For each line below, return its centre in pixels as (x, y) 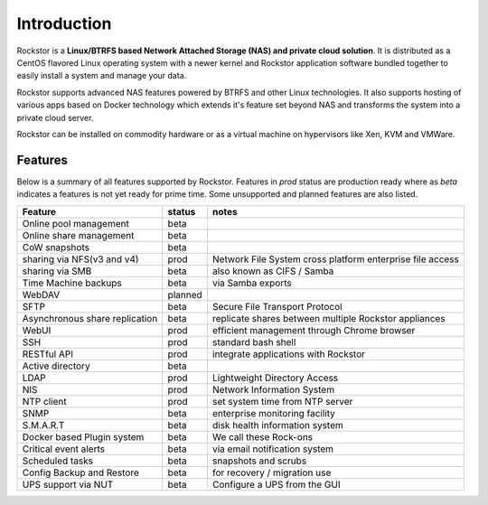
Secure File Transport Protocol (277, 306)
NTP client (44, 401)
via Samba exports (253, 283)
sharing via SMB (57, 271)
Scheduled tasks (58, 461)
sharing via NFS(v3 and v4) (80, 259)
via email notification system (273, 449)
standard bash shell (254, 341)
